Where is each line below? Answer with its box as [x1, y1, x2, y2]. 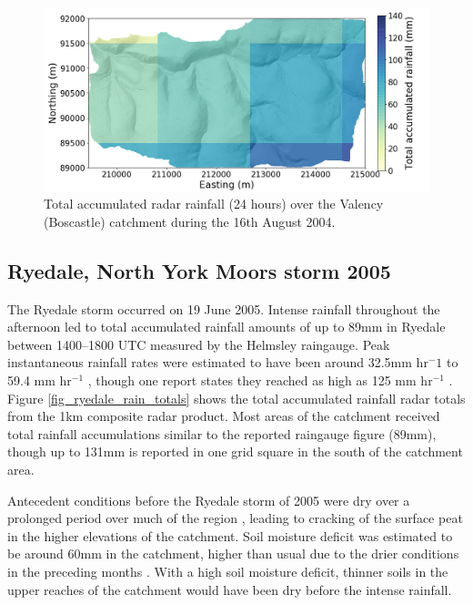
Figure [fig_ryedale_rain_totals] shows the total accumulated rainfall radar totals [7, 388, 466, 407]
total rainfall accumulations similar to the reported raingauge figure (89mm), [7, 424, 437, 443]
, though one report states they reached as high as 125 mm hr [87, 371, 433, 389]
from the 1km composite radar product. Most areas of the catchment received [7, 406, 440, 426]
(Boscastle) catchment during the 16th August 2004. [44, 211, 336, 231]
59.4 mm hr [7, 371, 72, 389]
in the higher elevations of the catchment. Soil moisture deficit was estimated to [7, 526, 453, 545]
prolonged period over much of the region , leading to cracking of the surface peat [7, 508, 463, 528]
